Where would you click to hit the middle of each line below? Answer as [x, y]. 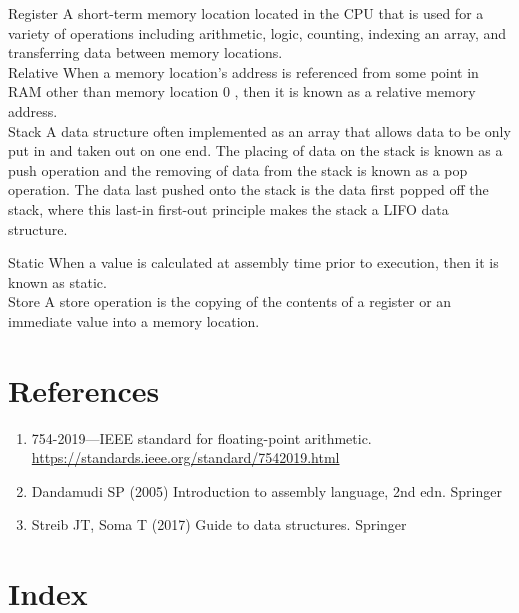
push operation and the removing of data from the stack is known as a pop [238, 169]
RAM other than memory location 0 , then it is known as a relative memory [242, 91]
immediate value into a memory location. [134, 320]
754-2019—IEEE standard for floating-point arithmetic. [201, 437]
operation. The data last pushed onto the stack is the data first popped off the [248, 189]
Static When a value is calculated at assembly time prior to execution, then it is [253, 262]
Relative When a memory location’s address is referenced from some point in [243, 71]
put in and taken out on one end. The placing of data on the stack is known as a [255, 150]
